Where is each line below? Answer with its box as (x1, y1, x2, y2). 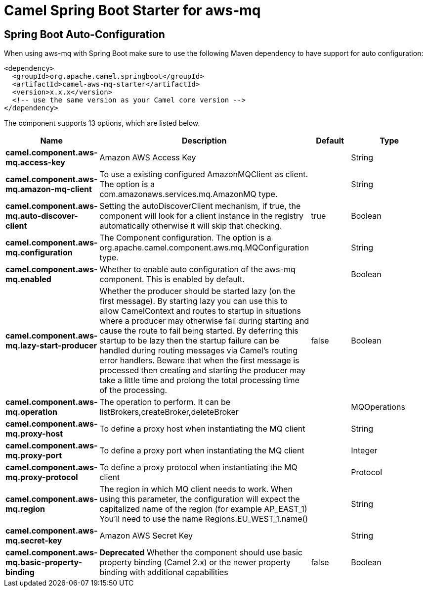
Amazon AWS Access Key (99, 152, 196, 163)
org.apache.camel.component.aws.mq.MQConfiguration (99, 243, 309, 253)
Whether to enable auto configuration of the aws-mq (99, 264, 296, 275)
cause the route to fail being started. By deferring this (99, 326, 299, 336)
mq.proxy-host (5, 429, 63, 439)
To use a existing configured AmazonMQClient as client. (99, 169, 308, 180)
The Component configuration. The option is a (99, 233, 271, 243)
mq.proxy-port (5, 450, 62, 461)
